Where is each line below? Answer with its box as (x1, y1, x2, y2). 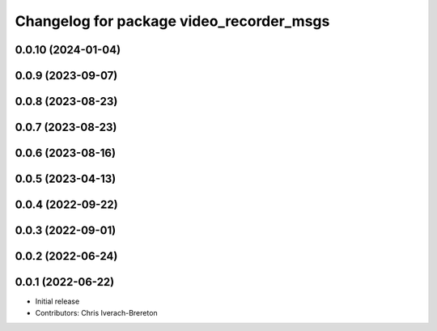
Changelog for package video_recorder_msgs (15, 12, 330, 30)
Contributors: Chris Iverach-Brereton (35, 308, 158, 317)
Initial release (35, 296, 80, 307)
